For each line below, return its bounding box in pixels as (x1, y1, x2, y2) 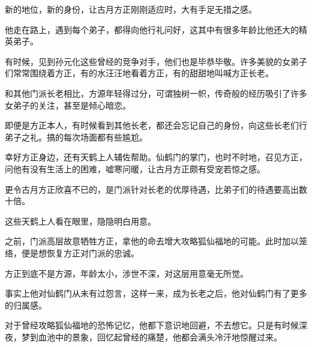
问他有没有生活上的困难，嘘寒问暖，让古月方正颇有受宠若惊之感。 (5, 162, 265, 175)
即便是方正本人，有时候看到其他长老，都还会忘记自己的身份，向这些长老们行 (5, 119, 307, 131)
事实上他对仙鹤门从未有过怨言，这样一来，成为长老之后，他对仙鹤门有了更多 (5, 287, 307, 300)
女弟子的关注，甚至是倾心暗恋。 (5, 98, 131, 111)
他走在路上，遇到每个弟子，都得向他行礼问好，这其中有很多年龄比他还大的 (5, 23, 299, 35)
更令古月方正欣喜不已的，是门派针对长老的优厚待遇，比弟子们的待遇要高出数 (5, 183, 307, 195)
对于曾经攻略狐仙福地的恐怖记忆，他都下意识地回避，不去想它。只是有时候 (5, 319, 299, 331)
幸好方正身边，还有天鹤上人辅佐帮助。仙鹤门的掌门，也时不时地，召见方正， (5, 151, 307, 163)
